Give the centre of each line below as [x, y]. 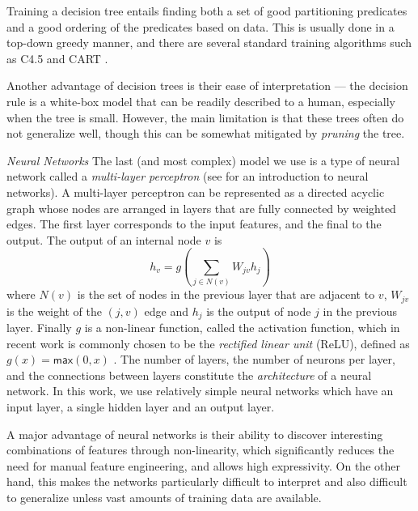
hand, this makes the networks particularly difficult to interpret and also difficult [207, 481]
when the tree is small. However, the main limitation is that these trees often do [205, 117]
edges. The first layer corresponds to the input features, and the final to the [194, 224]
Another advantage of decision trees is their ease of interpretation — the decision [207, 85]
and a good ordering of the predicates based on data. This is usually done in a [201, 26]
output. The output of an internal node [104, 239]
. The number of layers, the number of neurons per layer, [254, 359]
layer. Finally [39, 328]
